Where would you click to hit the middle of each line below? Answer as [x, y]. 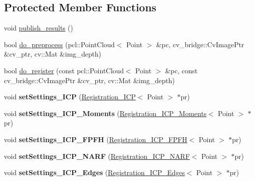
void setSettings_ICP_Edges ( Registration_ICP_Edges [95, 172]
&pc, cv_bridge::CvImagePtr [200, 44]
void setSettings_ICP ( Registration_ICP [70, 97]
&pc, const [181, 70]
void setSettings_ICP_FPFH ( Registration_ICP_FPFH [96, 139]
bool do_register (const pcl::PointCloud [64, 70]
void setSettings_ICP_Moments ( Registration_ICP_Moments [105, 113]
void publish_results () [39, 28]
